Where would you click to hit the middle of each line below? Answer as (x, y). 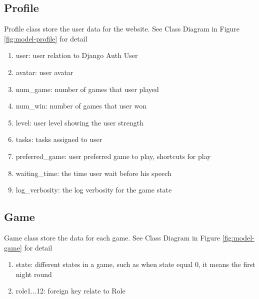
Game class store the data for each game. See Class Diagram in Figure (112, 237)
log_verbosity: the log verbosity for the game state (94, 190)
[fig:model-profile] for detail (46, 38)
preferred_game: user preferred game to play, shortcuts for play (113, 156)
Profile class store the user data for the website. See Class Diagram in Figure (122, 29)
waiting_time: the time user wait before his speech (93, 173)
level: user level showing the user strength (79, 122)
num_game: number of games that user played (87, 89)
